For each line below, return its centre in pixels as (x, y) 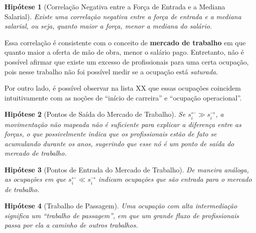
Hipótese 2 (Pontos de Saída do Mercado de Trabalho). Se (95, 114)
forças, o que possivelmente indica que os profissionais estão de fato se (111, 134)
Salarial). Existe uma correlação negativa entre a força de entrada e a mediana (123, 16)
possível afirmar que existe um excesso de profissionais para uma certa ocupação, (127, 61)
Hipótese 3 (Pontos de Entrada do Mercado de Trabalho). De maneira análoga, (127, 169)
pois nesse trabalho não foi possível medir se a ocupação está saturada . (111, 71)
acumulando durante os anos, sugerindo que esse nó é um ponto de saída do (119, 143)
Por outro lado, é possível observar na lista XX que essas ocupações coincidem (123, 88)
